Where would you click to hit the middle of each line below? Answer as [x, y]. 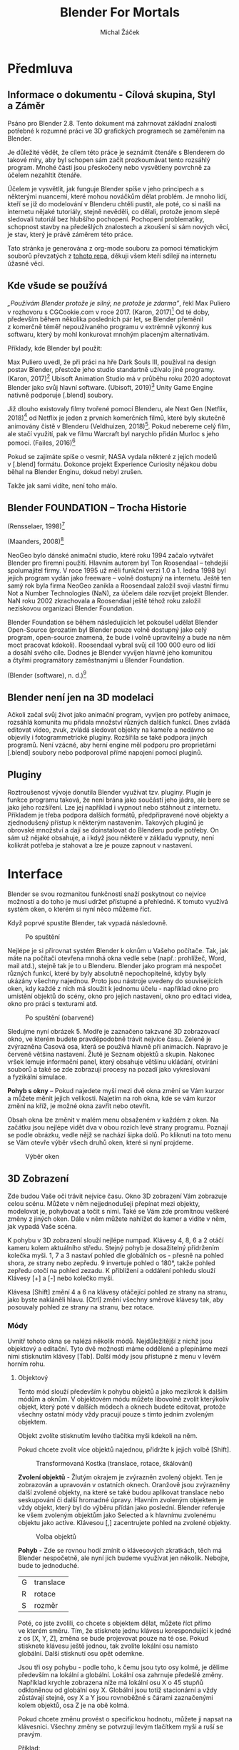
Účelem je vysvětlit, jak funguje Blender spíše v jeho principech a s [106, 188]
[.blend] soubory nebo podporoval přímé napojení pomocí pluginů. [105, 753]
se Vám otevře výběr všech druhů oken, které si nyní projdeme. [101, 1142]
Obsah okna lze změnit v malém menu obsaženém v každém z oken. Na [113, 1120]
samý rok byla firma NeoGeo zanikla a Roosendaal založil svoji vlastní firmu [118, 585]
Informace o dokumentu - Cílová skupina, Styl [111, 95]
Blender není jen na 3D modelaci [81, 697]
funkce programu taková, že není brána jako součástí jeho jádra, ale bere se [119, 800]
